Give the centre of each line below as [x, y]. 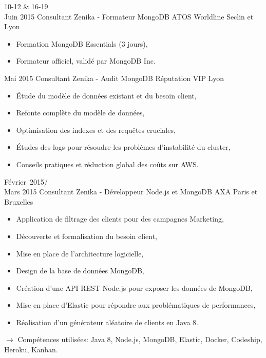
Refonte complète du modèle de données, [80, 113]
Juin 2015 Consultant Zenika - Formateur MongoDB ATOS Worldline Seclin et [129, 16]
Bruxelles [19, 201]
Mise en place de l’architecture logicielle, [80, 253]
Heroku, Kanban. [31, 350]
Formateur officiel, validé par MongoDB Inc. [86, 61]
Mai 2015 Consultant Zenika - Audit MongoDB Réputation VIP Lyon [114, 78]
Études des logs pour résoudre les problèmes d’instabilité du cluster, [123, 147]
